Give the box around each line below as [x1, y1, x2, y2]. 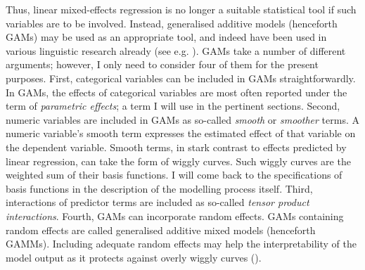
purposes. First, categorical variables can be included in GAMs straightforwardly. [6, 70, 356, 85]
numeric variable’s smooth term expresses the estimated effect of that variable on [6, 126, 356, 141]
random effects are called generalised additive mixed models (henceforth [6, 222, 316, 237]
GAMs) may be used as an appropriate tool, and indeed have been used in [6, 30, 327, 44]
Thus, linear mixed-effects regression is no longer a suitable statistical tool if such [6, 2, 357, 16]
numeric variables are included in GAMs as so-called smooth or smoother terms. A [6, 112, 359, 127]
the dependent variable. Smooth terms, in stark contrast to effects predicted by [6, 139, 347, 154]
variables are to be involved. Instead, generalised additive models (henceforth [6, 15, 338, 30]
